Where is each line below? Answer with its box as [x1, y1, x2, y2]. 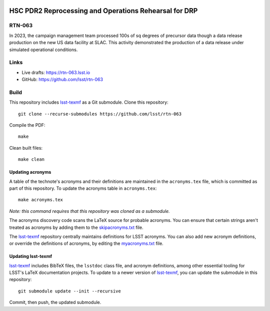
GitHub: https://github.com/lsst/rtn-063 [21, 77, 103, 83]
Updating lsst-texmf [9, 253, 52, 259]
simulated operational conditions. [9, 47, 78, 53]
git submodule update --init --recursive [18, 288, 121, 294]
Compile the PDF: [9, 122, 45, 128]
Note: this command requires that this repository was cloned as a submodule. [9, 208, 170, 214]
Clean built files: [9, 145, 42, 151]
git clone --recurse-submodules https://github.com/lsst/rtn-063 [18, 111, 182, 117]
